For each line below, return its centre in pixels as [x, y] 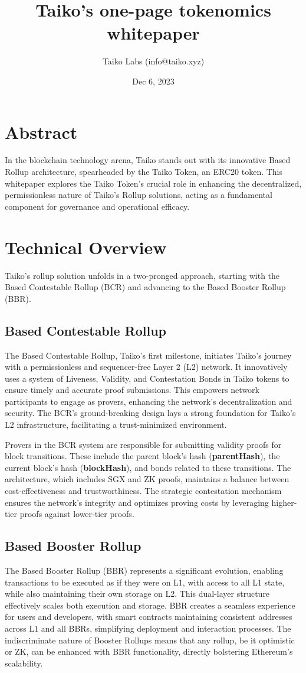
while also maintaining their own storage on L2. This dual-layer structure [137, 594]
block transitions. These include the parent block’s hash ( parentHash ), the [142, 456]
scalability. [24, 663]
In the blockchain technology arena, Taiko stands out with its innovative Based [148, 160]
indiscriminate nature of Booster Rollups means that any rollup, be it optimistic [150, 640]
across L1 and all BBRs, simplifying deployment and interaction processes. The [148, 628]
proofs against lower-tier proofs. [77, 514]
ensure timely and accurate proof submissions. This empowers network [132, 390]
